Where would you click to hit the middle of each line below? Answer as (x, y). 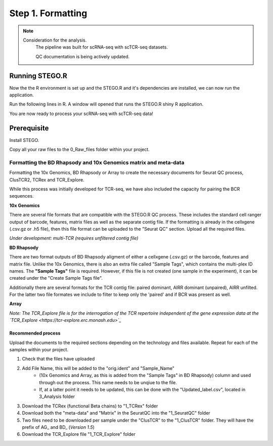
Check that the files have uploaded (58, 359)
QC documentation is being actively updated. (83, 56)
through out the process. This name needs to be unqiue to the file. (108, 382)
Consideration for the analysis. (55, 40)
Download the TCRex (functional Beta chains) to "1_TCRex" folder (90, 406)
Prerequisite (29, 128)
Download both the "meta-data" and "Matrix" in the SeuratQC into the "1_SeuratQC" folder (116, 413)
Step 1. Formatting (48, 13)
